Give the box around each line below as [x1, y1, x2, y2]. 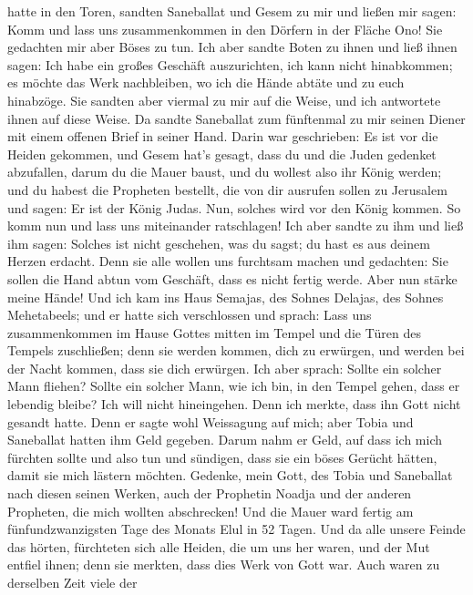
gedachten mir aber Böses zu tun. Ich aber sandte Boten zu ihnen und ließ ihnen [7, 37, 458, 56]
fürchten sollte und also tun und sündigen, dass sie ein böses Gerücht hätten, [7, 447, 437, 467]
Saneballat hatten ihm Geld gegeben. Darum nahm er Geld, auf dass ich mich [7, 430, 443, 449]
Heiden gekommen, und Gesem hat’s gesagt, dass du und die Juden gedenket [7, 144, 437, 163]
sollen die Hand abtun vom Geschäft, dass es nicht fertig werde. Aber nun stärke [7, 269, 458, 288]
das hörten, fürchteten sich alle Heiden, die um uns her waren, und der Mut [7, 537, 430, 556]
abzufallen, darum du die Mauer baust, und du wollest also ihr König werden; [7, 162, 442, 181]
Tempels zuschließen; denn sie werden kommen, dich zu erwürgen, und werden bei [7, 341, 465, 360]
